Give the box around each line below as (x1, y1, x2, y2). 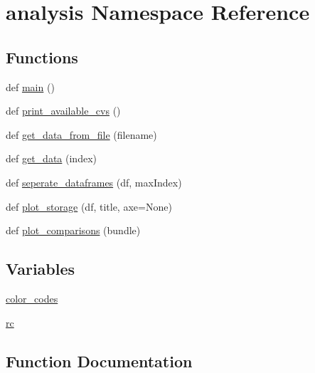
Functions (6, 46, 78, 68)
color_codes (6, 290, 58, 305)
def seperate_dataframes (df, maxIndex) (6, 174, 182, 189)
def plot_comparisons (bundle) (6, 223, 141, 238)
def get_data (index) (6, 151, 97, 166)
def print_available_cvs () (6, 103, 121, 118)
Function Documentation (6, 350, 193, 372)
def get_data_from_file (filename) (6, 127, 157, 142)
